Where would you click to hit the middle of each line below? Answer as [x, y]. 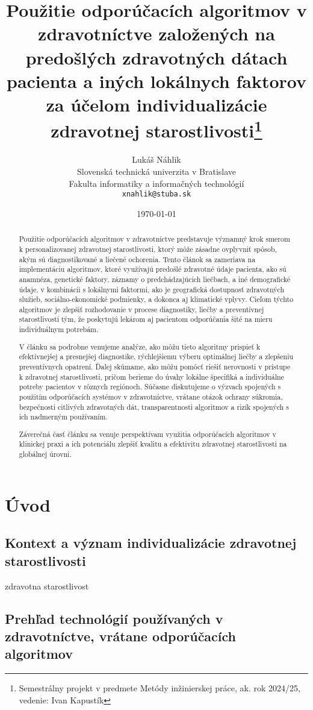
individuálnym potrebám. [59, 329]
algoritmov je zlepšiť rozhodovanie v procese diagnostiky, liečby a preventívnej [141, 309]
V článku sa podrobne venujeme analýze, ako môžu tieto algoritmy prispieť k [140, 346]
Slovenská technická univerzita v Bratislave [156, 171]
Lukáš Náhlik [156, 159]
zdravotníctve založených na [156, 33]
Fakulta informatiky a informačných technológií [156, 183]
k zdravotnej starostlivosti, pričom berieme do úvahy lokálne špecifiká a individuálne [151, 376]
